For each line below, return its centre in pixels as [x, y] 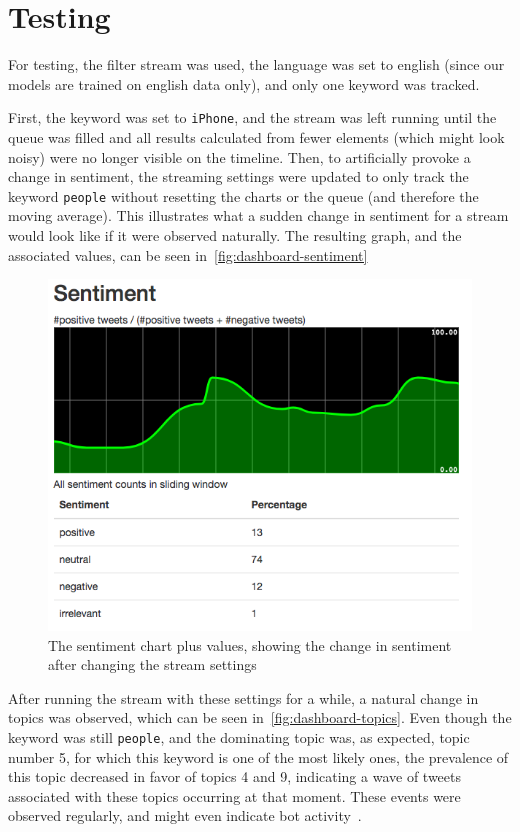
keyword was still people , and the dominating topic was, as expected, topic [239, 736]
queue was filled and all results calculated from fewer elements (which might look [256, 136]
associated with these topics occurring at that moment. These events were [234, 795]
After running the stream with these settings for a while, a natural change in [243, 697]
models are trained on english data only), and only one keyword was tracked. [244, 83]
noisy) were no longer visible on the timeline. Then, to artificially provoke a [239, 156]
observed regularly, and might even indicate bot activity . [185, 815]
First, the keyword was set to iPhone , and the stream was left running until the [252, 117]
